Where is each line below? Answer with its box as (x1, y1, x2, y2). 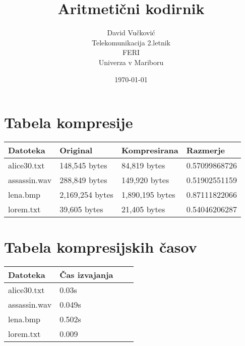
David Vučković (107, 27, 155, 38)
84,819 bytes (121, 159, 165, 171)
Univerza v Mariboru (98, 56, 164, 67)
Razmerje (186, 144, 225, 156)
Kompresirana (121, 144, 178, 156)
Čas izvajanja (59, 269, 113, 281)
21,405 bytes (121, 203, 165, 215)
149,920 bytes (121, 174, 169, 186)
